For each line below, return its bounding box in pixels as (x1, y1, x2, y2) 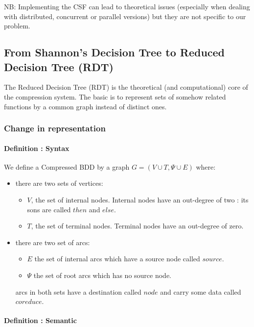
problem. (4, 21, 30, 31)
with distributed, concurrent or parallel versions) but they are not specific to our (4, 11, 246, 21)
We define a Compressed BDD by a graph (4, 161, 130, 172)
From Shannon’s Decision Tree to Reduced (4, 45, 225, 60)
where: (196, 161, 216, 172)
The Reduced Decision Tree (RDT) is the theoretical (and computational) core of (4, 82, 248, 92)
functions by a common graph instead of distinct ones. (4, 101, 167, 111)
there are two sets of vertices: (15, 178, 103, 188)
